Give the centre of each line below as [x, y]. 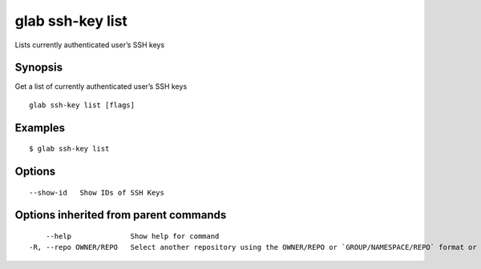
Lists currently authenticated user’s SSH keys [90, 45]
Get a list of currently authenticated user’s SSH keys [101, 86]
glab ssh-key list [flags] [82, 105]
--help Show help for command [132, 237]
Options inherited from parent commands [121, 215]
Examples [40, 128]
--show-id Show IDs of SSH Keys [97, 193]
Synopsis [39, 68]
